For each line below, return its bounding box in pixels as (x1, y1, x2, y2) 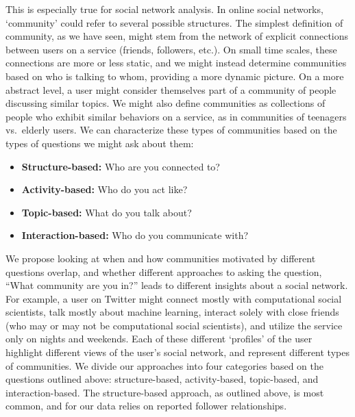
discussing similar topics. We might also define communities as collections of (5, 96, 326, 110)
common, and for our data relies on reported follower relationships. (5, 399, 287, 413)
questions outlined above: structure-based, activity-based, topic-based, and (5, 372, 319, 386)
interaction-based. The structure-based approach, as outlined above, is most (5, 385, 324, 399)
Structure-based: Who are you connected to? (21, 159, 220, 173)
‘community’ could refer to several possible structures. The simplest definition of (5, 15, 343, 29)
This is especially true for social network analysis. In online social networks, (5, 2, 323, 16)
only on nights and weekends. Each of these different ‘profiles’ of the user (5, 331, 313, 346)
